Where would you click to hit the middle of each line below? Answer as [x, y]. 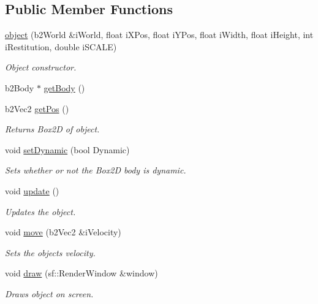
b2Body [20, 87]
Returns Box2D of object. [52, 129]
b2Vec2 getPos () [37, 108]
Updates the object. [40, 211]
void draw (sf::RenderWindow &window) [81, 273]
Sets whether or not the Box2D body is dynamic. [96, 170]
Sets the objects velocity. [50, 252]
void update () [32, 190]
